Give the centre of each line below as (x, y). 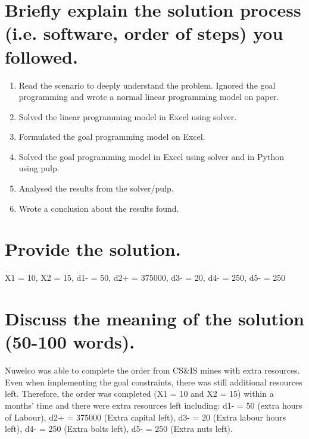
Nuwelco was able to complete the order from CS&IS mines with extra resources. (152, 370)
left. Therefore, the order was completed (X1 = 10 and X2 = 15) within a (139, 393)
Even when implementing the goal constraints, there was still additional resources (154, 382)
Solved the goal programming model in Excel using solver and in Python (151, 156)
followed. (41, 56)
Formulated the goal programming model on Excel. (112, 137)
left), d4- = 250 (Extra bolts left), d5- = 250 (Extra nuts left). (119, 429)
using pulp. (39, 168)
